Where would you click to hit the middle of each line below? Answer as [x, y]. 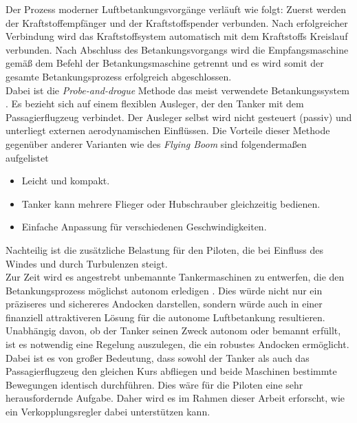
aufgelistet [27, 157]
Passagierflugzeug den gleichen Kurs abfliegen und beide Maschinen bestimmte [171, 371]
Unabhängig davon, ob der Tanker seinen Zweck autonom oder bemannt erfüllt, [173, 330]
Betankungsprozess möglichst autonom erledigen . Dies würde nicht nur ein [164, 290]
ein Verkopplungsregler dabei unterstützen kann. [108, 412]
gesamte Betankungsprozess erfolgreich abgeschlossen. [119, 76]
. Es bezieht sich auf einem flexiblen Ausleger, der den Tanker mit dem [155, 104]
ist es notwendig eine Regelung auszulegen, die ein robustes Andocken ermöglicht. [177, 344]
